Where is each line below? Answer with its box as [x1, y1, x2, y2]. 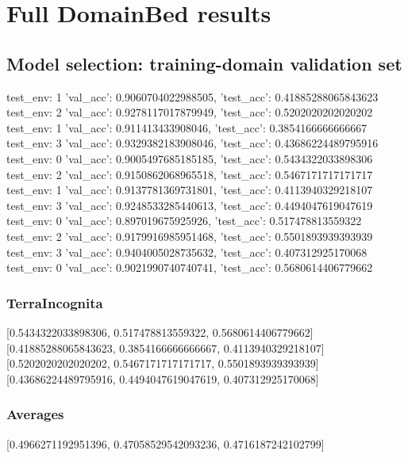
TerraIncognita [6, 292, 103, 312]
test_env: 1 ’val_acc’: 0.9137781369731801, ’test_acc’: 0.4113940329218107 [6, 181, 373, 198]
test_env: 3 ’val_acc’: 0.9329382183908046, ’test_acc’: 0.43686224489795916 [6, 135, 379, 151]
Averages [6, 404, 64, 424]
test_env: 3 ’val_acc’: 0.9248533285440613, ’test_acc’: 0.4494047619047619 [6, 197, 373, 213]
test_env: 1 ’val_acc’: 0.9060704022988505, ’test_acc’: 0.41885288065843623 [6, 88, 379, 105]
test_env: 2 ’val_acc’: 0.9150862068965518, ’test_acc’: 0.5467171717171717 [6, 166, 373, 182]
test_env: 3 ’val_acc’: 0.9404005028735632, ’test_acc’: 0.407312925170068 [6, 243, 368, 260]
